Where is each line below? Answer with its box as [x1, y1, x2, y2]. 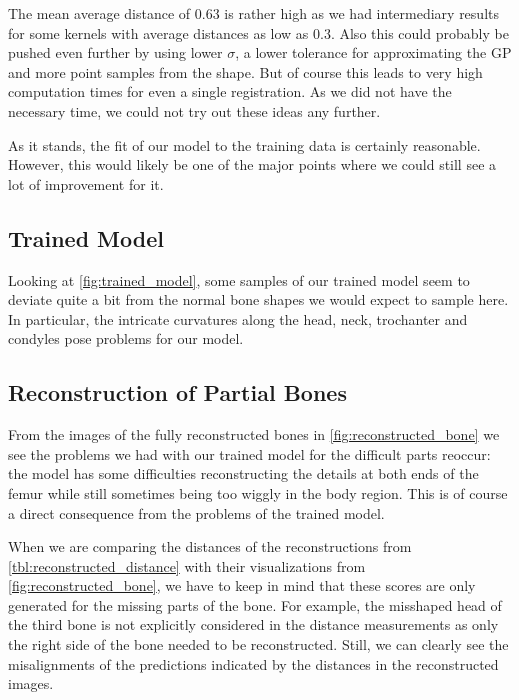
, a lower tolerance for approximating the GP [235, 42, 512, 63]
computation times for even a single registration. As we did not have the [8, 81, 452, 102]
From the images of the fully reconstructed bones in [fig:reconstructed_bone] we [8, 424, 500, 445]
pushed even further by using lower [8, 42, 223, 63]
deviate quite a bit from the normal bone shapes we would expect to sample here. [8, 289, 509, 310]
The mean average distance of [8, 3, 191, 23]
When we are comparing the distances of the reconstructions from [8, 536, 412, 557]
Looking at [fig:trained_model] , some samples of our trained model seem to [8, 269, 470, 290]
